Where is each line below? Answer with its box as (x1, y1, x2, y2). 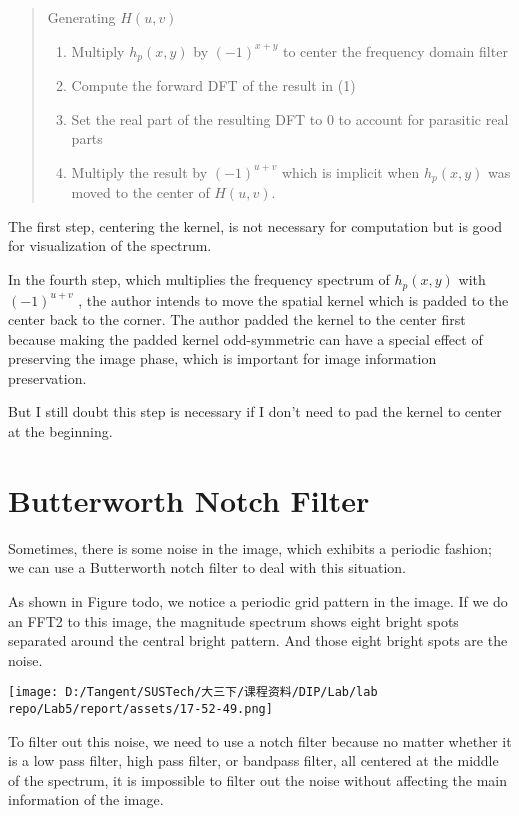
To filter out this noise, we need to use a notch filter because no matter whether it (8, 730, 512, 751)
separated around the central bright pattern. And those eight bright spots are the (8, 630, 508, 651)
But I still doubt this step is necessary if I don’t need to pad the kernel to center (8, 401, 502, 422)
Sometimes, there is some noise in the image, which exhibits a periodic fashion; (8, 537, 492, 558)
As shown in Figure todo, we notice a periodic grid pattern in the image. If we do (8, 590, 508, 611)
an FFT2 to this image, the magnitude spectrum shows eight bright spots (8, 610, 459, 631)
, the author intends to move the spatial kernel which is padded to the (78, 289, 509, 310)
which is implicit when (281, 161, 420, 182)
